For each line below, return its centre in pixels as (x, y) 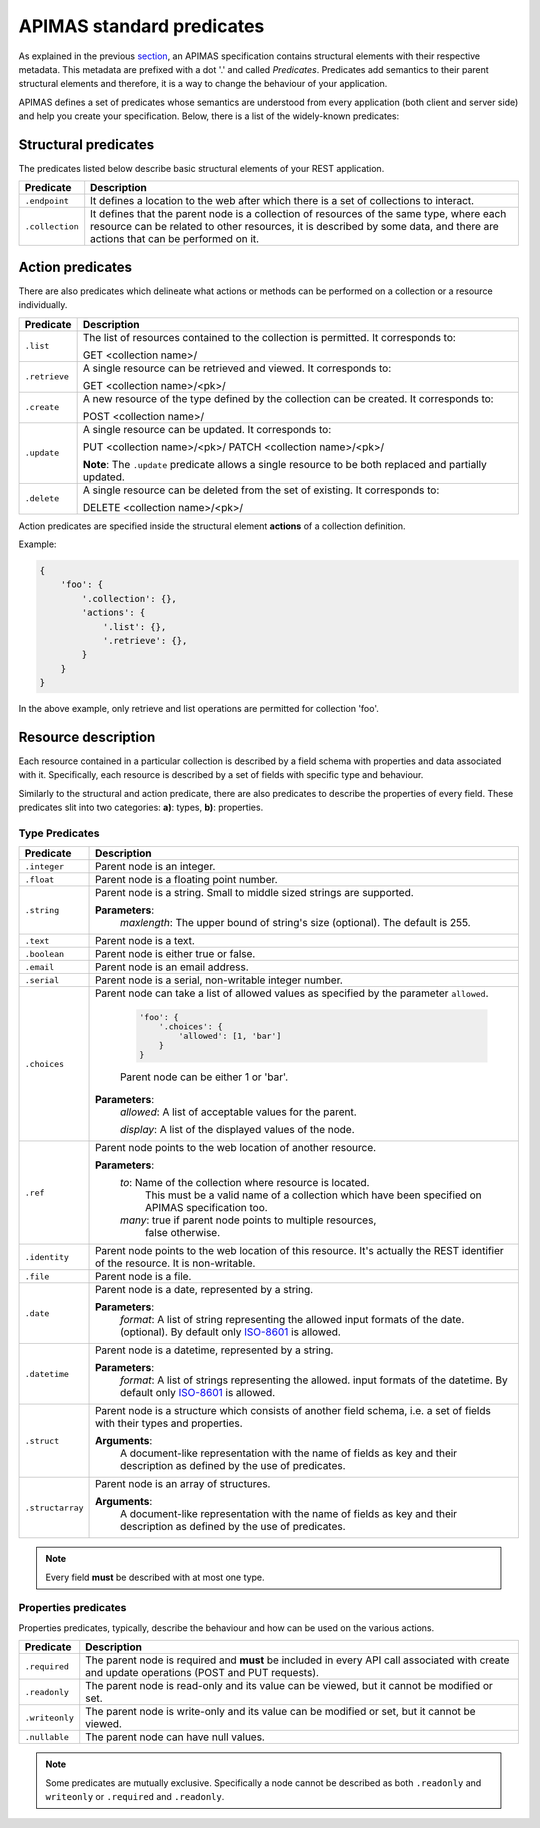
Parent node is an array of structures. (183, 1484)
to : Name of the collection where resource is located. (245, 1183)
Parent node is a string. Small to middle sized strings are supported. (254, 893)
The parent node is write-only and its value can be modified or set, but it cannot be (280, 1712)
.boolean (44, 953)
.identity (47, 1256)
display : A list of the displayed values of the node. (237, 1130)
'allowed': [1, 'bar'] (230, 1036)
